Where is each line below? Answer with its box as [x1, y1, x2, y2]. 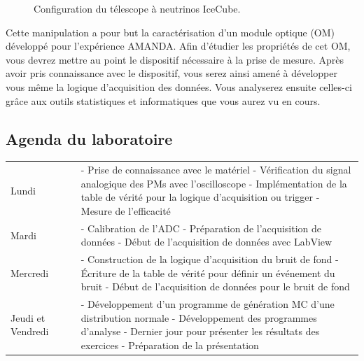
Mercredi [10, 265, 49, 280]
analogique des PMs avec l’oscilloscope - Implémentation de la [80, 176, 347, 190]
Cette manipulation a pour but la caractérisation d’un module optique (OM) [6, 24, 335, 39]
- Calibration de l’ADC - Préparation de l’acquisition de [80, 220, 322, 235]
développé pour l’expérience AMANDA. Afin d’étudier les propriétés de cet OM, [6, 38, 351, 53]
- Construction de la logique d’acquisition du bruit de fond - [80, 252, 339, 267]
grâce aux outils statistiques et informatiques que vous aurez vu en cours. [6, 93, 321, 108]
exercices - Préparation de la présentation [80, 337, 259, 352]
